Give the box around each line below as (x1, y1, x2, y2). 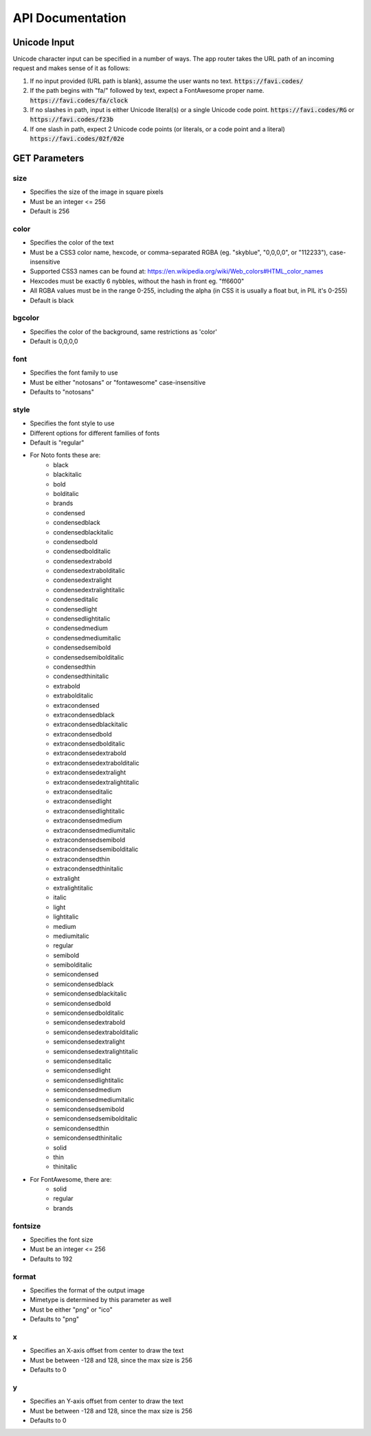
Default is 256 (30, 207, 70, 216)
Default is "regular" (30, 438, 85, 447)
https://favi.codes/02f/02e (30, 135, 125, 143)
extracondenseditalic (53, 787, 113, 796)
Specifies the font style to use (30, 419, 115, 427)
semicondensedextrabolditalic (53, 1028, 139, 1036)
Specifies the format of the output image (30, 1286, 145, 1294)
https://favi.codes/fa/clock (30, 96, 128, 104)
